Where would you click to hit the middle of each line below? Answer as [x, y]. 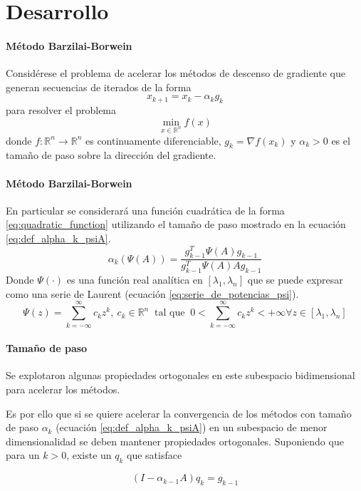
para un [23, 455]
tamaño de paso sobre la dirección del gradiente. [111, 155]
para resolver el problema [61, 110]
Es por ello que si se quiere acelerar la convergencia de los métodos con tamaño [179, 413]
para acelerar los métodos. [63, 389]
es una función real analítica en [135, 280]
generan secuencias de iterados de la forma [99, 87]
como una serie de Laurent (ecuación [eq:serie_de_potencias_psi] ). [152, 293]
